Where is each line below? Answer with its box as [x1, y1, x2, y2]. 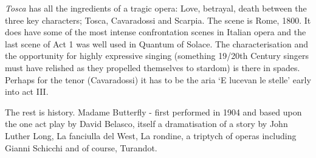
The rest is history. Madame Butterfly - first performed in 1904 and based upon [5, 105, 302, 118]
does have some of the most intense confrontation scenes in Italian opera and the [5, 26, 306, 38]
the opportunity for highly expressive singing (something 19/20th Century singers [5, 49, 309, 62]
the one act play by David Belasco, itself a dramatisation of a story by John [5, 117, 288, 130]
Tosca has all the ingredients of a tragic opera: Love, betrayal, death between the [5, 2, 307, 14]
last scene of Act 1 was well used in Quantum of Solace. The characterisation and [5, 37, 308, 50]
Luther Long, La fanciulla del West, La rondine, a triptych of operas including [5, 129, 297, 142]
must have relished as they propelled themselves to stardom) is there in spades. [5, 61, 300, 74]
